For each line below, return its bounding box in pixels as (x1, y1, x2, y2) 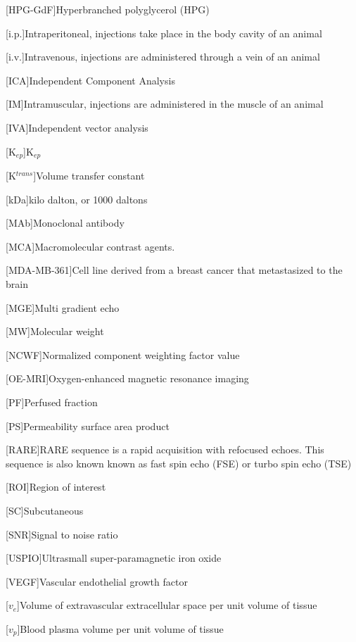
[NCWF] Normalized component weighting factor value (6, 347, 240, 362)
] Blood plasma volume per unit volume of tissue (17, 621, 224, 636)
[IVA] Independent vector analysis (6, 120, 148, 134)
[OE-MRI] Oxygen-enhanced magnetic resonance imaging (6, 371, 249, 386)
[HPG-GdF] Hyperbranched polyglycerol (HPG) (6, 2, 210, 16)
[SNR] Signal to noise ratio (6, 527, 118, 541)
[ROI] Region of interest (6, 479, 106, 494)
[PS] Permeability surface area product (6, 418, 170, 433)
